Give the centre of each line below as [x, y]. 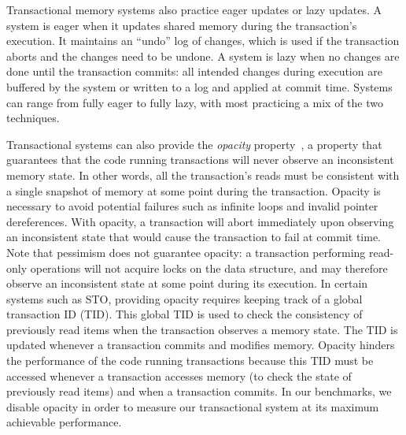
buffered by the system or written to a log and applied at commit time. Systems [199, 86]
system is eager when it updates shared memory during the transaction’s [182, 25]
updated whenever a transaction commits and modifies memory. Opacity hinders [201, 345]
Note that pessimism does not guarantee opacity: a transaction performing [186, 252]
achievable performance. [64, 422]
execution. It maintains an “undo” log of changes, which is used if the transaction [203, 41]
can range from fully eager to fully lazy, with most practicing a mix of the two [195, 102]
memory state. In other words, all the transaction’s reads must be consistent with [203, 175]
